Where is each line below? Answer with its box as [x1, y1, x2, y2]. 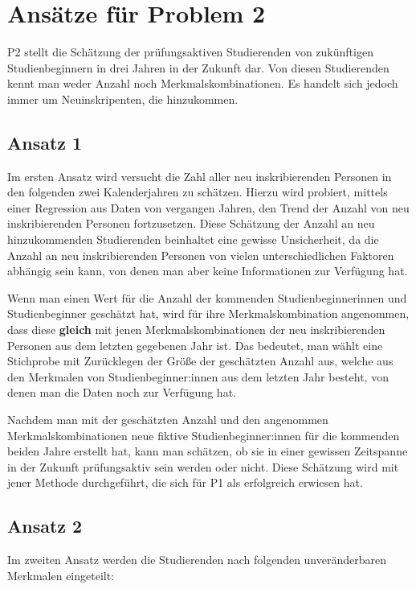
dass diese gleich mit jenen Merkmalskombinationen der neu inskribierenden [7, 321, 385, 338]
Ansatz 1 [7, 130, 83, 154]
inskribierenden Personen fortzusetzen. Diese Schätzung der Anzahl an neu [7, 215, 375, 232]
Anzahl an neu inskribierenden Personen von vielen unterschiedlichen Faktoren [7, 246, 394, 263]
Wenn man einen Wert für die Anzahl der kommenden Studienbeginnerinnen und [7, 289, 407, 306]
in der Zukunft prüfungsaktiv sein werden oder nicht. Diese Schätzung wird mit [7, 458, 399, 475]
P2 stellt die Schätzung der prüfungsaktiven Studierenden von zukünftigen [7, 43, 373, 60]
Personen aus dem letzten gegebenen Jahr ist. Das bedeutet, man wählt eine [7, 336, 383, 353]
